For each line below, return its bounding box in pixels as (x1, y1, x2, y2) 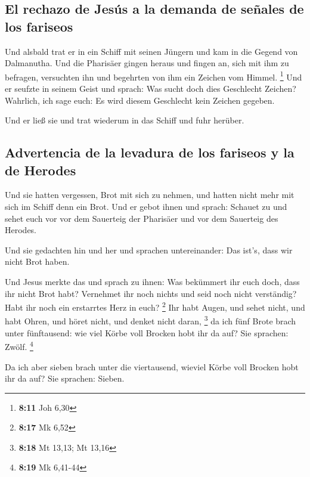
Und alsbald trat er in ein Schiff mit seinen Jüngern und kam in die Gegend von (5, 45, 298, 57)
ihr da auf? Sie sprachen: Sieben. (5, 372, 125, 385)
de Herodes (5, 160, 76, 179)
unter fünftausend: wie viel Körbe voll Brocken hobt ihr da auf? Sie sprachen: (5, 326, 289, 339)
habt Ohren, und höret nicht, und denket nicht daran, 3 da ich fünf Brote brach (5, 313, 296, 327)
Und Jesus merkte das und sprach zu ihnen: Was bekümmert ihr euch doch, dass (5, 275, 300, 287)
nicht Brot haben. (5, 255, 70, 268)
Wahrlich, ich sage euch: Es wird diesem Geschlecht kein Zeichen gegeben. (5, 94, 275, 106)
